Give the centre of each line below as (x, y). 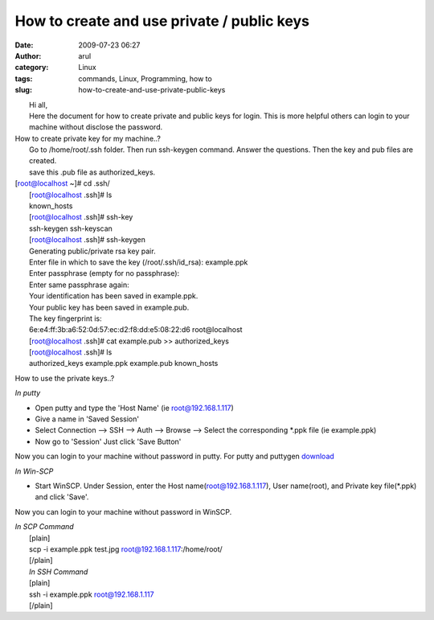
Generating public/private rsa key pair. (92, 251)
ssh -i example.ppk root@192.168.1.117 (92, 594)
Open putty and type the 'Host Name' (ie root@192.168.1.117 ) (135, 408)
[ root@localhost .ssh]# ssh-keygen (88, 240)
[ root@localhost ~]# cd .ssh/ (62, 183)
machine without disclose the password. (96, 127)
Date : (24, 45)
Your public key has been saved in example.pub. (109, 307)
